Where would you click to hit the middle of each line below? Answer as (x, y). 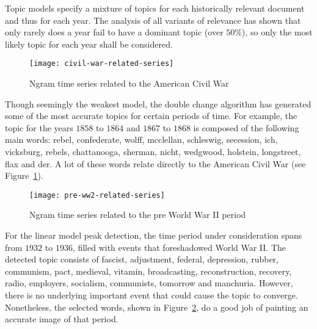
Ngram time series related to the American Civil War (129, 83)
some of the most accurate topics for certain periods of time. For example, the (151, 116)
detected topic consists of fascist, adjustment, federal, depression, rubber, (142, 259)
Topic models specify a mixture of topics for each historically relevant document (155, 8)
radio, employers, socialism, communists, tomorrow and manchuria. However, (149, 283)
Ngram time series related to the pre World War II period (138, 215)
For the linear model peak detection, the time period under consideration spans (154, 235)
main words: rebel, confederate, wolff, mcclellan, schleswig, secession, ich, (141, 139)
